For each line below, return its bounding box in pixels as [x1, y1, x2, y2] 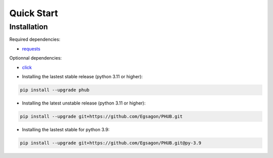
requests [22, 45, 40, 51]
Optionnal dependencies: [9, 55, 62, 61]
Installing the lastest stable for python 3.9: [22, 126, 110, 132]
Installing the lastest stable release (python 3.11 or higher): [22, 73, 143, 79]
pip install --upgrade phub [20, 87, 89, 93]
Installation [9, 22, 48, 31]
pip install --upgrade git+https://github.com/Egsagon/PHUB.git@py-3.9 [20, 140, 202, 146]
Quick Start [9, 8, 58, 19]
